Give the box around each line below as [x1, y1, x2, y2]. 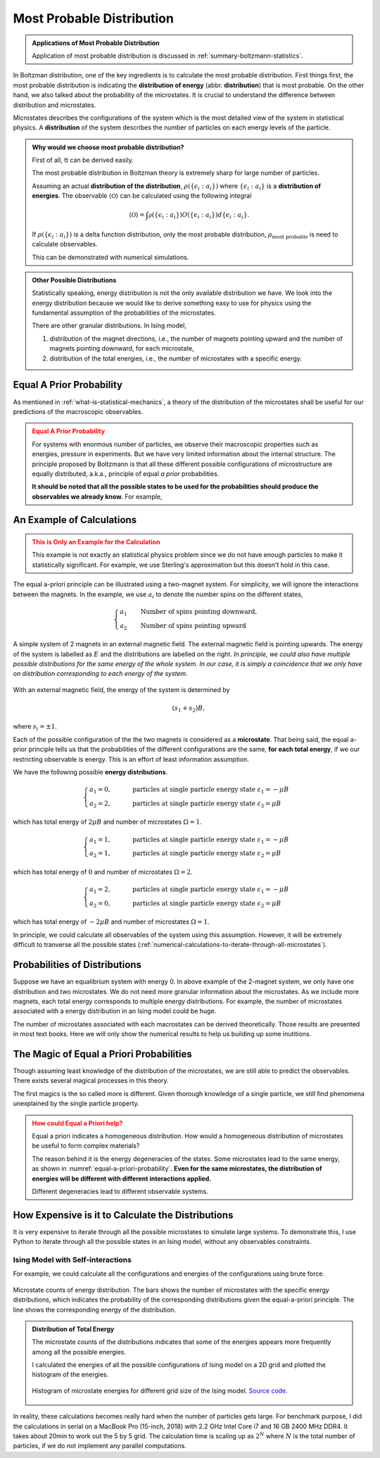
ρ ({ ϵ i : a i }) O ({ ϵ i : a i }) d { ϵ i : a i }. [148, 211, 250, 220]
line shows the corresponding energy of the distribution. [13, 1305, 176, 1314]
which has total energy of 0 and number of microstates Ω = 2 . [13, 867, 193, 876]
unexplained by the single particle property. [13, 1099, 140, 1108]
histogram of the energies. [32, 1370, 109, 1379]
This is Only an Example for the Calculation [32, 538, 160, 546]
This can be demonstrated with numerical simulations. [32, 253, 189, 261]
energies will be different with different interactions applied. [32, 1174, 212, 1183]
